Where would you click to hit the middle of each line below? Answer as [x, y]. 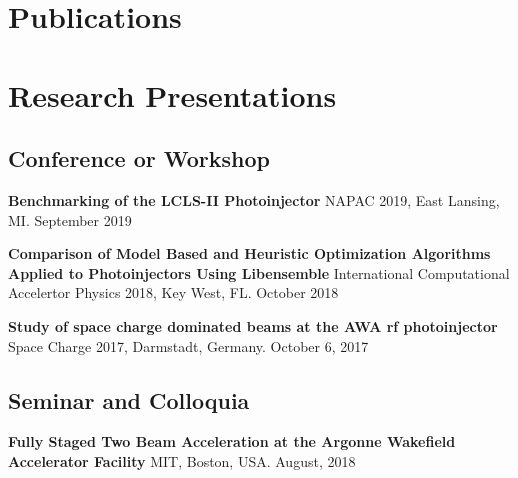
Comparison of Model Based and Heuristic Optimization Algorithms [249, 253]
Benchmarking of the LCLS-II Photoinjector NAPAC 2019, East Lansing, [254, 199]
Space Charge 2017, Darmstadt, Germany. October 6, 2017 [188, 345]
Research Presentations [172, 94]
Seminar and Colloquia [129, 399]
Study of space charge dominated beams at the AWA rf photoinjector [253, 325]
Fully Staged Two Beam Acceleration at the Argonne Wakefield [232, 441]
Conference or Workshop [139, 158]
